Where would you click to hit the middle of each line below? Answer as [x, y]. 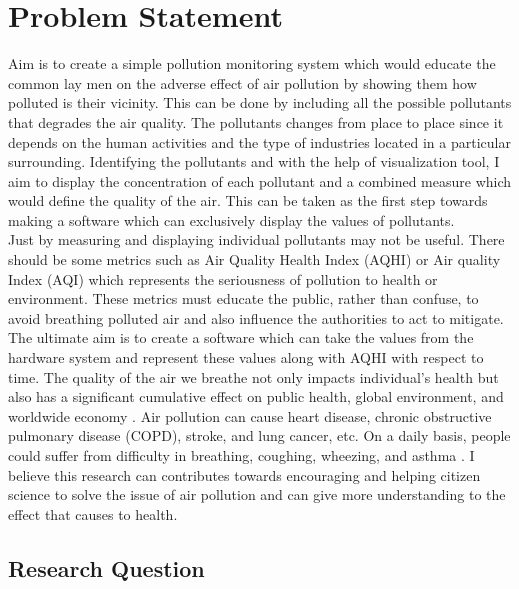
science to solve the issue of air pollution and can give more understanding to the [257, 494]
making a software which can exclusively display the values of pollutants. [231, 219]
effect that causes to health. [93, 513]
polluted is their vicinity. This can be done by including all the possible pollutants [260, 102]
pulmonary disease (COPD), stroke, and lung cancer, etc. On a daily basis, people [259, 435]
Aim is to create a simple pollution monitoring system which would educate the [252, 63]
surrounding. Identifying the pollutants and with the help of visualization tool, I [254, 161]
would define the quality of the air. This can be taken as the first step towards [248, 200]
